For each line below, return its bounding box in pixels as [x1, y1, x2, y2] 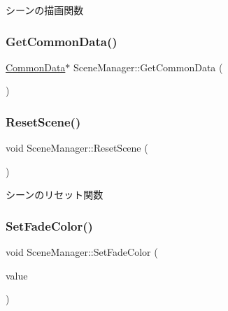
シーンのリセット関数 [6, 187, 104, 202]
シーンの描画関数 [6, 3, 84, 17]
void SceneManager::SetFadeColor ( [6, 245, 158, 259]
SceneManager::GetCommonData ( [73, 59, 223, 74]
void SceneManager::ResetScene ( [6, 140, 148, 155]
